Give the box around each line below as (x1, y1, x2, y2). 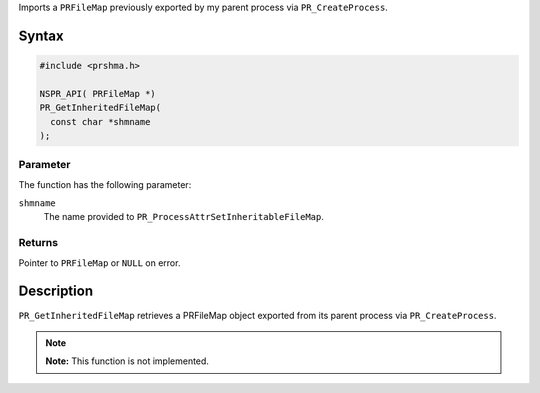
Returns (18, 236, 59, 250)
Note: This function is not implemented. (45, 355, 210, 367)
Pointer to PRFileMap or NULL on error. (18, 256, 181, 269)
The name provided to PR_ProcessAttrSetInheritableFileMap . (43, 211, 324, 223)
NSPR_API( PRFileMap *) (39, 88, 157, 99)
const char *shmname (50, 116, 151, 127)
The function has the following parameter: (18, 178, 192, 190)
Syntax (18, 27, 64, 44)
